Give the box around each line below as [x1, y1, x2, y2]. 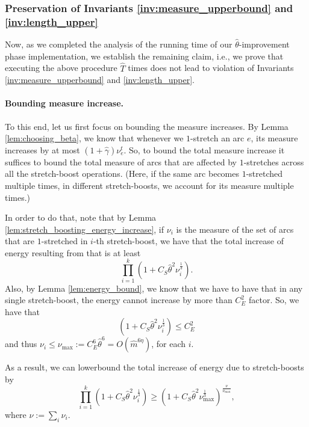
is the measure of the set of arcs [176, 223, 294, 235]
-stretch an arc [190, 132, 245, 144]
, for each [151, 337, 186, 350]
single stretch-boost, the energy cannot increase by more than [5, 293, 233, 306]
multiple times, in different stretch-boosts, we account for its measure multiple [5, 179, 294, 191]
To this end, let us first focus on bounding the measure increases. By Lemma [5, 120, 289, 132]
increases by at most [5, 143, 80, 156]
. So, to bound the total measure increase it [123, 143, 285, 156]
